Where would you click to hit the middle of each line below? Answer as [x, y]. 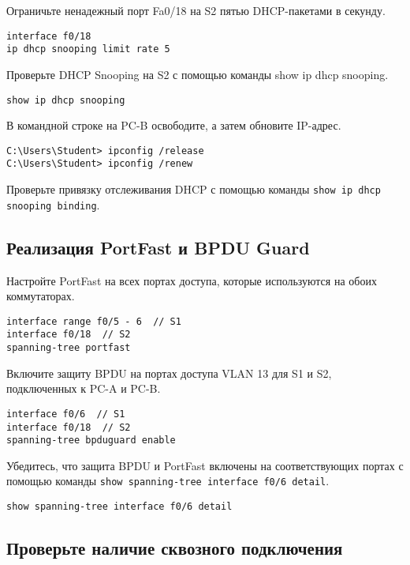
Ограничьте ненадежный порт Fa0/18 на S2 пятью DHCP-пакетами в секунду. [196, 10]
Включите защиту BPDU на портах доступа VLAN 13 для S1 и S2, [169, 373]
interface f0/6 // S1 [66, 414]
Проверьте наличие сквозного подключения [175, 548]
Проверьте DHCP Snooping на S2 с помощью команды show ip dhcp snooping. [198, 74]
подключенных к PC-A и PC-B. [84, 388]
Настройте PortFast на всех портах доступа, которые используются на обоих [192, 280]
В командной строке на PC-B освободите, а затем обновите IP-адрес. [174, 125]
